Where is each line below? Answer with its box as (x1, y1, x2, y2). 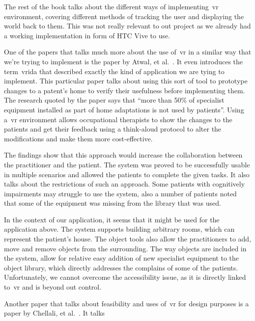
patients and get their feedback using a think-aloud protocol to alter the (4, 124, 222, 134)
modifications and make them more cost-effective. (4, 133, 153, 143)
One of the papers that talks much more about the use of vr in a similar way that (4, 47, 252, 57)
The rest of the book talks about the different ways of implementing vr (4, 1, 219, 11)
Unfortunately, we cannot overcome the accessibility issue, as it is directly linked (4, 272, 246, 282)
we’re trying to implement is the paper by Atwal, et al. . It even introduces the (4, 56, 243, 66)
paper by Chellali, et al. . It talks (4, 308, 105, 318)
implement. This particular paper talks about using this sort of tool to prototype (4, 76, 248, 86)
